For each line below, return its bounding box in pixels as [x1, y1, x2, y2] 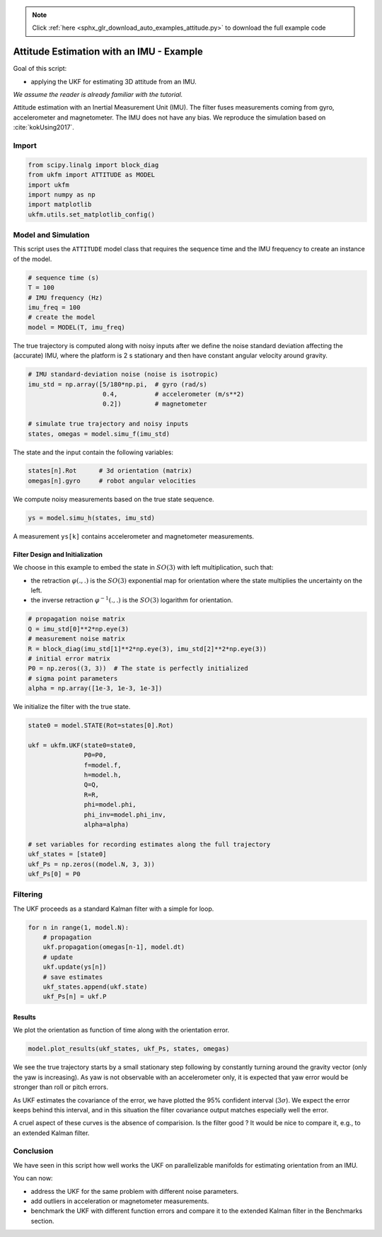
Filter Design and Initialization [13, 550, 103, 558]
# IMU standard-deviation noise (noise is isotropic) [28, 370, 219, 379]
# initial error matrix [28, 655, 111, 662]
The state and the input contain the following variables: [13, 448, 173, 456]
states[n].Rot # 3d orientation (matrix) [28, 467, 192, 475]
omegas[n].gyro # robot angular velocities [28, 476, 196, 485]
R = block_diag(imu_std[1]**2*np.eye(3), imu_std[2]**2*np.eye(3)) [28, 645, 267, 652]
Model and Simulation [13, 230, 90, 240]
